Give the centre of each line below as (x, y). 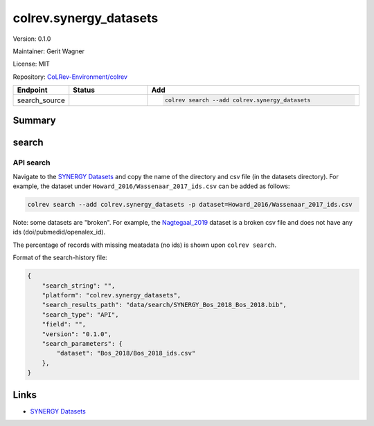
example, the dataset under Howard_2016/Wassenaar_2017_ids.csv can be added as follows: (151, 186)
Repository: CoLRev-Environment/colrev (70, 77)
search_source (41, 100)
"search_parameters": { (82, 343)
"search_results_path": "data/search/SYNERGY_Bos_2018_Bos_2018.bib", (164, 305)
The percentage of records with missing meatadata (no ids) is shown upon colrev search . (145, 245)
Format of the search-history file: (60, 258)
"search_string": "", (79, 286)
